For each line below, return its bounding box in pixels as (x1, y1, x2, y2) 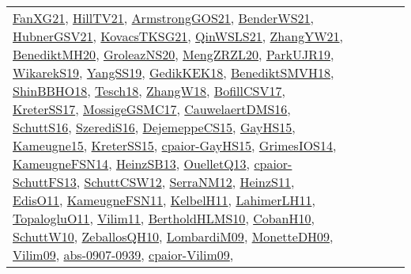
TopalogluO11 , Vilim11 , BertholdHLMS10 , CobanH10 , (13, 209, 315, 227)
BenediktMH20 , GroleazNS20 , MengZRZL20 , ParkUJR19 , (13, 45, 334, 63)
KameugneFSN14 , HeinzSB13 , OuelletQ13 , (13, 154, 251, 173)
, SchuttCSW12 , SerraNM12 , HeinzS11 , (76, 173, 295, 191)
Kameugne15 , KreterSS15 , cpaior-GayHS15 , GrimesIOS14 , (13, 136, 337, 154)
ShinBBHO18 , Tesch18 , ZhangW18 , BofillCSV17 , (13, 82, 285, 100)
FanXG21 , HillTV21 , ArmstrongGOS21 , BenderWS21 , (13, 9, 314, 27)
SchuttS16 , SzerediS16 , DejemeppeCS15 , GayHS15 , (13, 118, 296, 136)
